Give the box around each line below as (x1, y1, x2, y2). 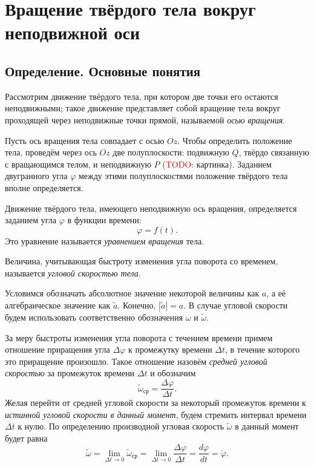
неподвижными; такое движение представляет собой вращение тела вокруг (5, 102, 281, 114)
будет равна (5, 431, 48, 444)
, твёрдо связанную (238, 146, 310, 158)
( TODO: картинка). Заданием (162, 157, 272, 170)
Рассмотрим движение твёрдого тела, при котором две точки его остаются (5, 90, 278, 102)
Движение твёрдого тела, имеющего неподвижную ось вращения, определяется (5, 201, 297, 214)
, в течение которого (225, 343, 300, 356)
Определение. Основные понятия (5, 61, 201, 80)
